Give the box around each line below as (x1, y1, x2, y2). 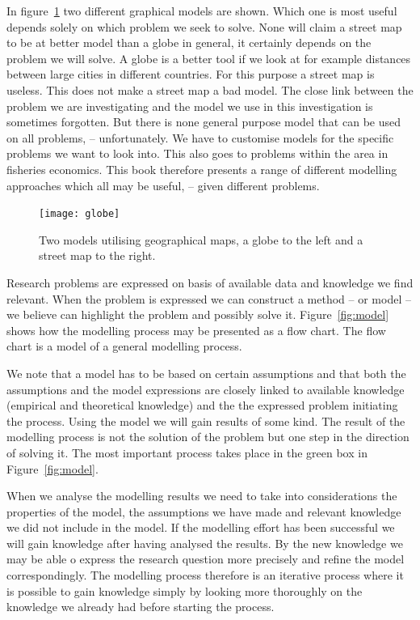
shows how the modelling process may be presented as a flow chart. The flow (6, 321, 386, 338)
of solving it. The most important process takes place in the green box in (6, 444, 367, 461)
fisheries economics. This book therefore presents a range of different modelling (6, 160, 397, 177)
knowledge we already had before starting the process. (6, 598, 275, 615)
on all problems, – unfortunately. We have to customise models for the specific (6, 129, 394, 146)
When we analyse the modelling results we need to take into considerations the (6, 487, 397, 504)
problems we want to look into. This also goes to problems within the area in (6, 145, 388, 162)
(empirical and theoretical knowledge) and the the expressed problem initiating (6, 397, 398, 414)
